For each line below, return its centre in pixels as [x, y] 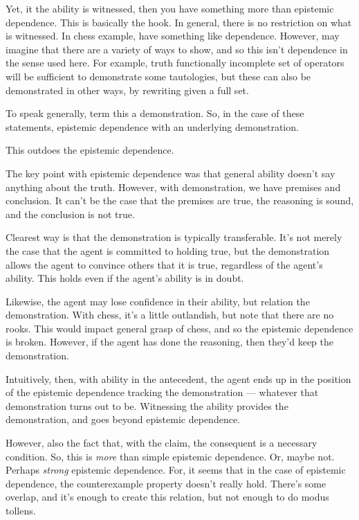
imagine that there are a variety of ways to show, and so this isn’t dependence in [177, 49]
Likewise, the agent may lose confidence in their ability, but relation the [158, 301]
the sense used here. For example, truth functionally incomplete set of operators [175, 63]
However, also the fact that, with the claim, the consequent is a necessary [162, 443]
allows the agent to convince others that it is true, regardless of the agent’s [164, 264]
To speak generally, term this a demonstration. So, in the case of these [155, 113]
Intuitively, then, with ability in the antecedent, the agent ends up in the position [178, 378]
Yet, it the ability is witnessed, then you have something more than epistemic [170, 8]
